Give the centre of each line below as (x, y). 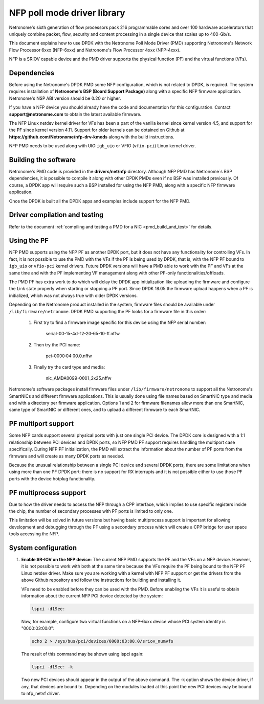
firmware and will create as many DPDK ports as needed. (66, 456)
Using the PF (29, 240)
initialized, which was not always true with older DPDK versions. (73, 295)
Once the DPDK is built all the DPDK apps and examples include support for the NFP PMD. (100, 201)
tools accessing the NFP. (34, 534)
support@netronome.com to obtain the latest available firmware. (75, 114)
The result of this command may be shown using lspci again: (82, 654)
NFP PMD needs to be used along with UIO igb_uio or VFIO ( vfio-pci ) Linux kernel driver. (102, 146)
